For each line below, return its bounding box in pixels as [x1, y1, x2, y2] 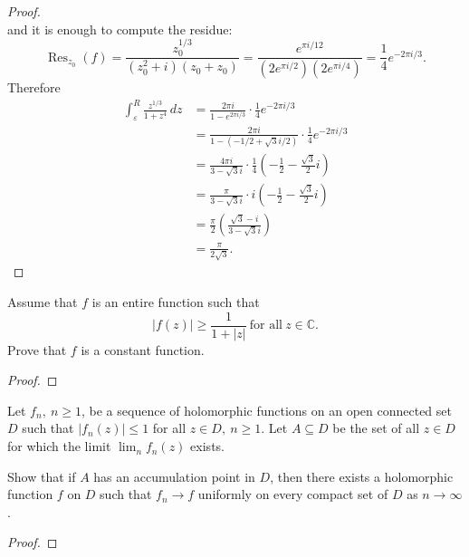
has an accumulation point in [93, 466, 255, 485]
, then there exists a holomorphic [270, 466, 454, 485]
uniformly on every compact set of [197, 485, 388, 504]
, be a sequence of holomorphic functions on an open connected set [81, 400, 452, 419]
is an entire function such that [91, 293, 260, 312]
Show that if [7, 466, 76, 485]
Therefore [7, 78, 61, 97]
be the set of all [332, 418, 420, 437]
